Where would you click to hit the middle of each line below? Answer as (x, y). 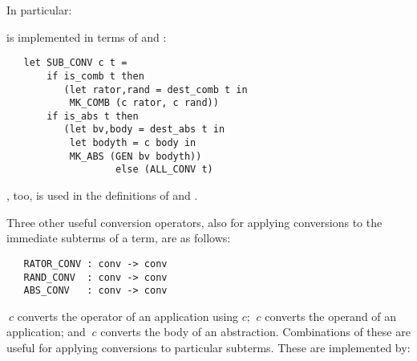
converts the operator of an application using (128, 316)
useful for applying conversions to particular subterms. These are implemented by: (208, 348)
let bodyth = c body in (133, 143)
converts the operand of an (331, 316)
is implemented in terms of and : (87, 37)
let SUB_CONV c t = (75, 63)
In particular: (39, 10)
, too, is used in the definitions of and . (102, 195)
